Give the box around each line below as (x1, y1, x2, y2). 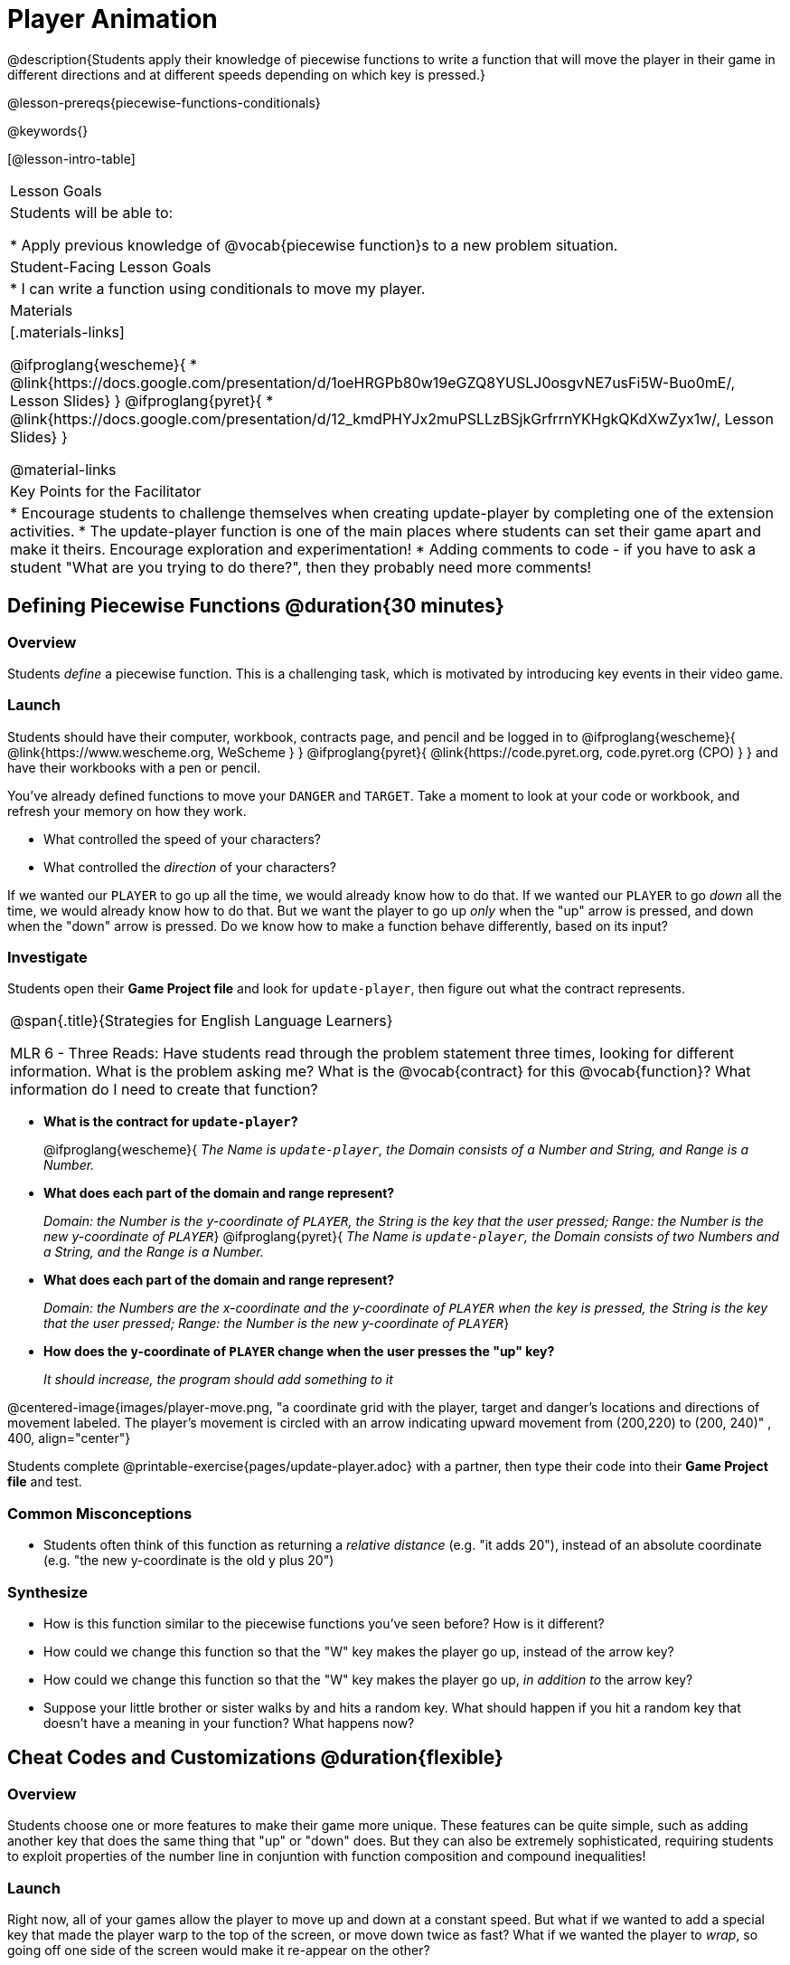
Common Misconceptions (7, 1504, 193, 1523)
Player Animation (7, 4, 218, 34)
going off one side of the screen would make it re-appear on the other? (7, 1941, 430, 1958)
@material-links (10, 460, 117, 479)
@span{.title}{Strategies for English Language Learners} (10, 1011, 393, 1030)
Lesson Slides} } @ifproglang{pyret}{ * (10, 391, 274, 410)
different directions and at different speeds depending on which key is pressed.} (7, 66, 485, 82)
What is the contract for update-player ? (43, 1114, 298, 1130)
